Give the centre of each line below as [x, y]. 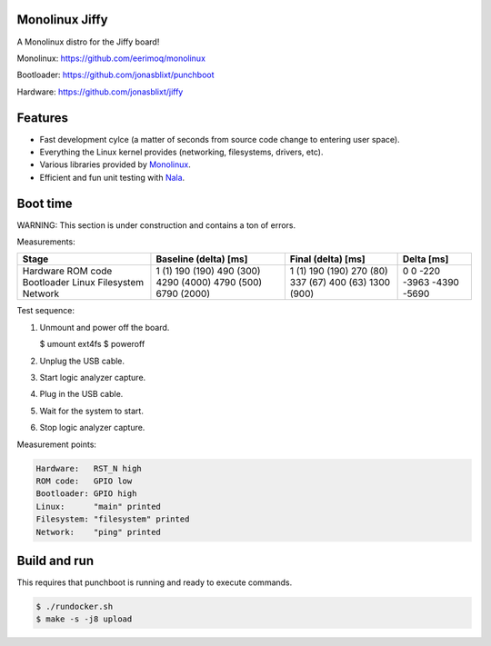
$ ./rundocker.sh [75, 606]
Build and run [55, 560]
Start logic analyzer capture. [93, 378]
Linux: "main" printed [98, 506]
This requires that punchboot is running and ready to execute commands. [155, 582]
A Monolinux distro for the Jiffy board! [88, 42]
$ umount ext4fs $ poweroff [92, 344]
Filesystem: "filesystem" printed [113, 519]
